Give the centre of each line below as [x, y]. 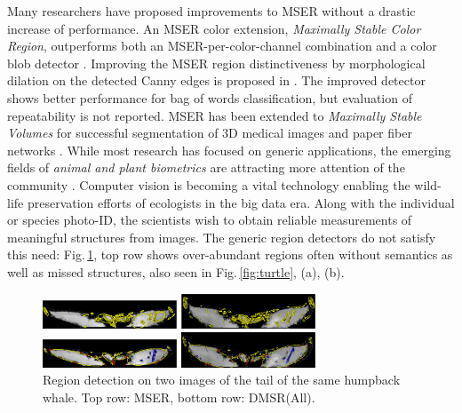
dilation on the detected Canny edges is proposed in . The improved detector [216, 80]
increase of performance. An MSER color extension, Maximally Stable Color [214, 28]
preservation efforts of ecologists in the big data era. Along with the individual [241, 202]
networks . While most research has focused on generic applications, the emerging [229, 150]
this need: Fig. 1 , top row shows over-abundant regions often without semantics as [230, 254]
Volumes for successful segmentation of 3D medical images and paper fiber [210, 133]
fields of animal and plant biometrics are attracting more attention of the [206, 167]
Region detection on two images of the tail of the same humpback [222, 380]
